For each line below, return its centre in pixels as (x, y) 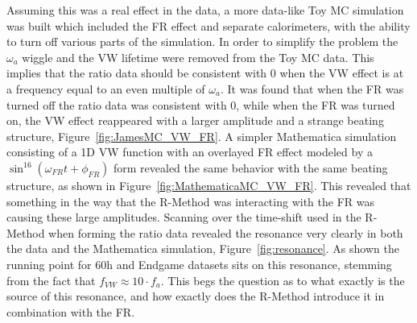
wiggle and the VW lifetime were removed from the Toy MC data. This (198, 57)
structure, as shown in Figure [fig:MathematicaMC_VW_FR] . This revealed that (209, 185)
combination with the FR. (71, 311)
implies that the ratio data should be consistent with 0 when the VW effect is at (205, 73)
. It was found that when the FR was (312, 88)
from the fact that (51, 280)
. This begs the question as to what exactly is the (283, 280)
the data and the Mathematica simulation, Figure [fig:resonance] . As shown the (203, 248)
